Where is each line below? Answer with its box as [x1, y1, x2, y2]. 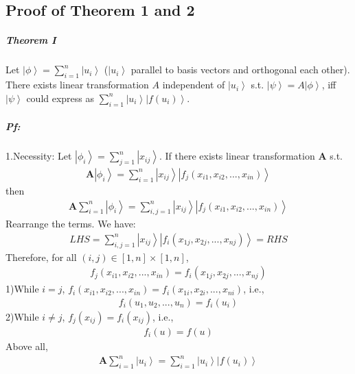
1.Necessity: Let [5, 149, 72, 163]
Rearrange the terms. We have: [5, 216, 136, 231]
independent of [162, 77, 225, 92]
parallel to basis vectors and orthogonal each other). [130, 62, 350, 77]
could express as [26, 90, 95, 105]
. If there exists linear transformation [159, 149, 315, 163]
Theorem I [5, 33, 56, 47]
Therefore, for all [5, 249, 77, 264]
